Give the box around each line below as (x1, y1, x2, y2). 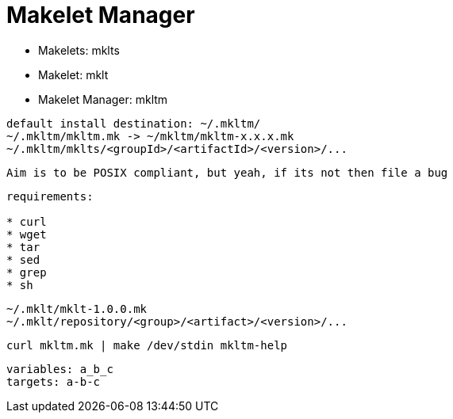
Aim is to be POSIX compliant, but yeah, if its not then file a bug (6, 166, 448, 179)
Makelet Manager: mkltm (38, 92, 168, 106)
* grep (6, 265, 47, 279)
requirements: (6, 189, 94, 203)
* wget (6, 227, 47, 241)
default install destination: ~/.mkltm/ (6, 116, 261, 130)
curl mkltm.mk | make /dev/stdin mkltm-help (6, 338, 288, 352)
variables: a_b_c (6, 362, 113, 375)
